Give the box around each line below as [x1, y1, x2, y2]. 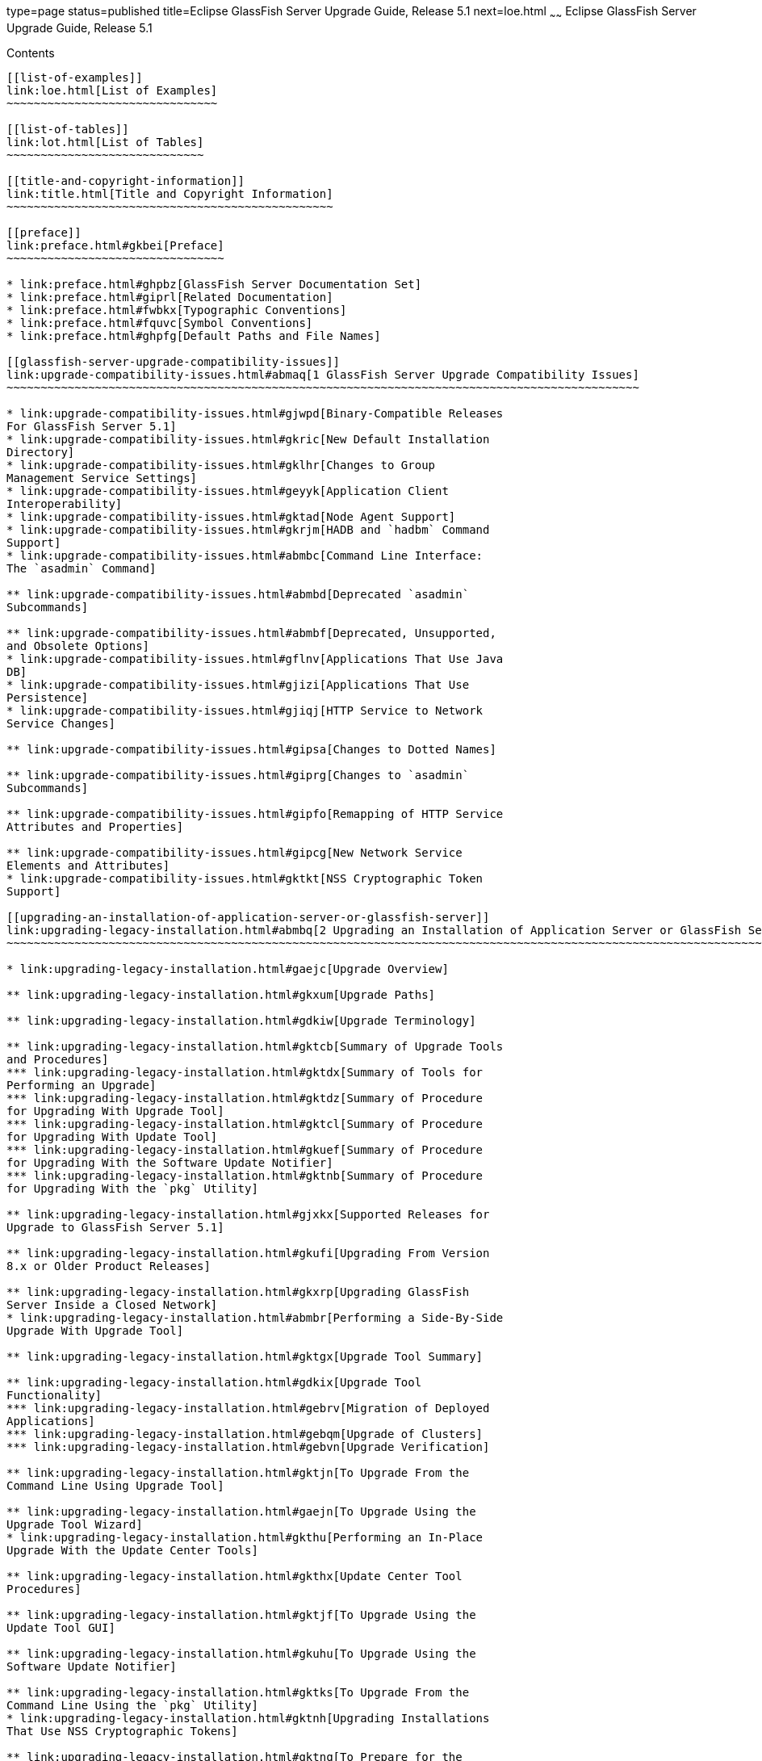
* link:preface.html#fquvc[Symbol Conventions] [6, 316, 313, 329]
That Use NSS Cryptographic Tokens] [6, 1724, 238, 1738]
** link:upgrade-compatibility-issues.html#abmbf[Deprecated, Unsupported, [6, 626, 496, 639]
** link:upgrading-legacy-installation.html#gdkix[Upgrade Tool [6, 1375, 422, 1389]
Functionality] [6, 1388, 103, 1402]
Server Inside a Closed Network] [6, 1298, 218, 1311]
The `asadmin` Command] [6, 561, 157, 575]
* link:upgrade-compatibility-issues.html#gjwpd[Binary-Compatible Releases [6, 406, 504, 420]
